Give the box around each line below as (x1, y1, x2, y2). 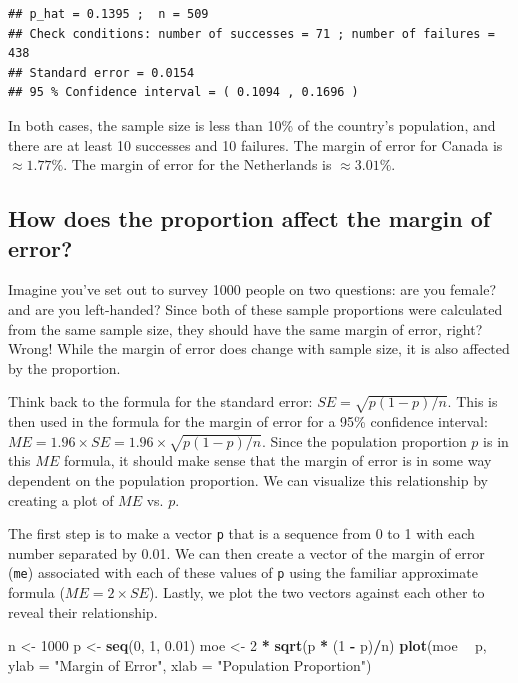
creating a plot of (8, 489, 114, 510)
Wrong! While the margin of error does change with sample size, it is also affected (8, 338, 510, 359)
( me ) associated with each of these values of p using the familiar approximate (8, 562, 478, 583)
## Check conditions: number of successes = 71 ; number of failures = (8, 26, 495, 41)
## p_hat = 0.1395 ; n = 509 (8, 7, 209, 21)
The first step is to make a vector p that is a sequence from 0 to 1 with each (8, 523, 475, 544)
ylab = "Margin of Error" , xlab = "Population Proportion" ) (8, 654, 372, 675)
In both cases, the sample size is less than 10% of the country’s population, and (8, 114, 496, 135)
